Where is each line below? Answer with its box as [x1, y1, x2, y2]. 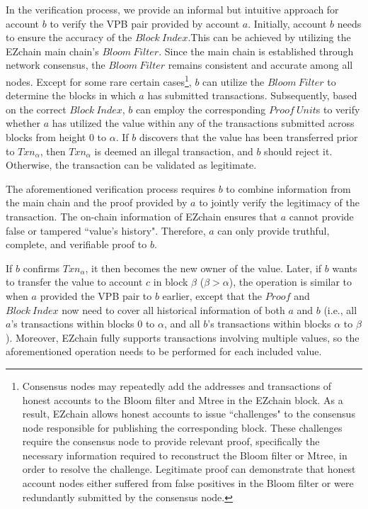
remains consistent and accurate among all [168, 57, 353, 72]
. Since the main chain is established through [159, 43, 354, 58]
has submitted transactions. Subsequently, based [147, 88, 357, 103]
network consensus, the [6, 57, 105, 72]
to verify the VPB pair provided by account [50, 16, 240, 30]
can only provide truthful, [217, 223, 330, 237]
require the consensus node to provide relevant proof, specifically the [22, 434, 320, 449]
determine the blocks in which [6, 88, 136, 103]
